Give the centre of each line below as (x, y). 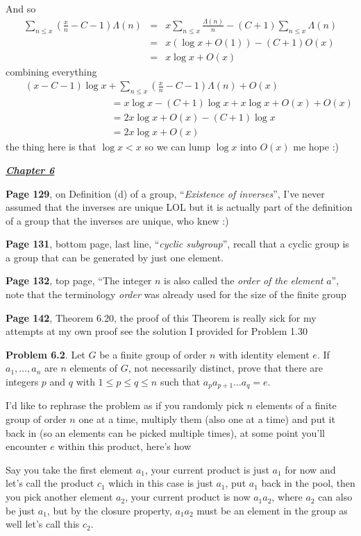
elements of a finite (296, 405)
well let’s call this (43, 524)
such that (180, 382)
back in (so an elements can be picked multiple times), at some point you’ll (165, 432)
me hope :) (316, 147)
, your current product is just (207, 469)
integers (22, 382)
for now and (310, 469)
